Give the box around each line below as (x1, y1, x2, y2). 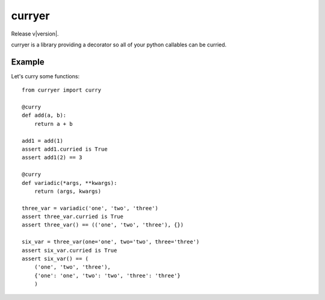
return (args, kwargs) (34, 187, 102, 195)
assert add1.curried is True (22, 145, 108, 152)
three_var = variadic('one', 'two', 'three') (22, 205, 159, 211)
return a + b (34, 120, 73, 127)
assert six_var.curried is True (22, 247, 117, 254)
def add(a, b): (22, 112, 67, 119)
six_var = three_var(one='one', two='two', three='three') (22, 239, 200, 245)
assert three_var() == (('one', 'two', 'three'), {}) (22, 222, 184, 228)
